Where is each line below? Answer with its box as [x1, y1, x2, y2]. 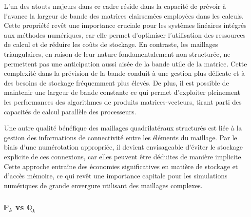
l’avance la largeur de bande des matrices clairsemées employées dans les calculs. [4, 10, 244, 21]
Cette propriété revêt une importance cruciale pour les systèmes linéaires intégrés [4, 20, 247, 30]
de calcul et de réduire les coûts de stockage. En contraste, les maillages [4, 39, 218, 49]
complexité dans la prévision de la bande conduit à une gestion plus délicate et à [4, 68, 245, 78]
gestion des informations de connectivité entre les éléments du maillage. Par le [4, 132, 237, 142]
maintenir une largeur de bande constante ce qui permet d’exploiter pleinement [4, 87, 240, 97]
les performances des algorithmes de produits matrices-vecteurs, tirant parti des [4, 96, 242, 107]
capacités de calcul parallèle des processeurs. [4, 106, 136, 116]
